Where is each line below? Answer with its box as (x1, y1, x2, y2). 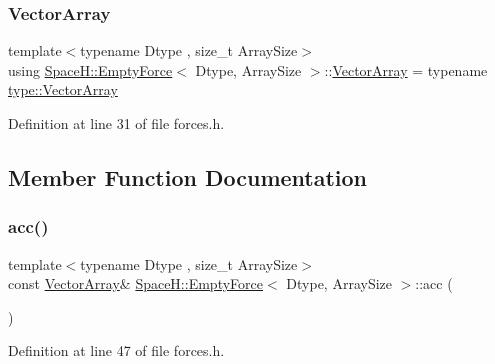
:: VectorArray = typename (324, 59, 488, 80)
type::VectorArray (8, 79, 118, 100)
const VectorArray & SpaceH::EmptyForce (8, 273, 263, 294)
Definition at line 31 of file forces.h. (8, 113, 225, 133)
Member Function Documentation (8, 161, 368, 192)
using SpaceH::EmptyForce (8, 59, 173, 80)
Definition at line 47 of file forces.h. (8, 340, 225, 361)
